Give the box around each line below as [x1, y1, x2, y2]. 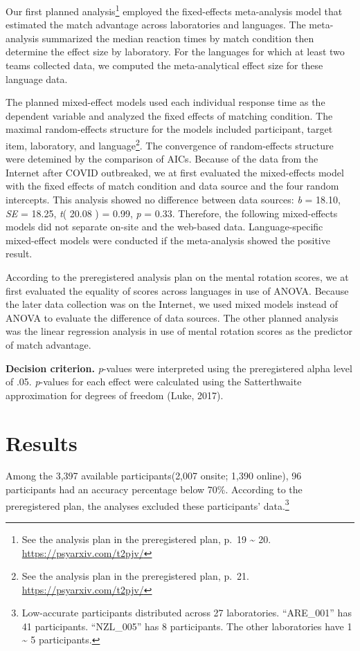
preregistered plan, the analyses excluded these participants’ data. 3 [6, 496, 289, 513]
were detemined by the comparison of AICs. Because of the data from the [6, 152, 318, 166]
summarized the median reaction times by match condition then [42, 30, 314, 45]
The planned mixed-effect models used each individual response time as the [6, 95, 325, 109]
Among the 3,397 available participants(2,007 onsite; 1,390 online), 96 [6, 468, 302, 483]
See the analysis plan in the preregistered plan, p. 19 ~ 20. [21, 531, 271, 546]
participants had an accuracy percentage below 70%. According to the [6, 482, 303, 497]
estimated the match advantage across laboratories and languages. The [6, 17, 306, 32]
